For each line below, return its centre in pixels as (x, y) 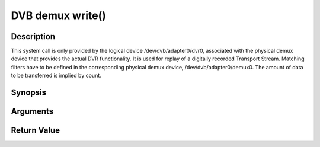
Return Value (36, 130)
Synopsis (29, 93)
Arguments (32, 112)
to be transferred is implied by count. (56, 76)
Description (33, 36)
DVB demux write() (59, 15)
